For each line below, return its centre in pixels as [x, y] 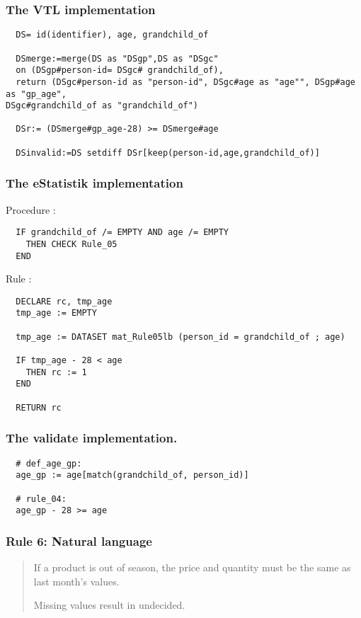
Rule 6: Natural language [79, 540]
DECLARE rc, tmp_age [64, 301]
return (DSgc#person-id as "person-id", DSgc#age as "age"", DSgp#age [185, 82]
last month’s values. [76, 581]
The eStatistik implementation [94, 183]
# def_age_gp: [49, 463]
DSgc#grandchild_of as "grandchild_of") [102, 106]
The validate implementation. [92, 438]
